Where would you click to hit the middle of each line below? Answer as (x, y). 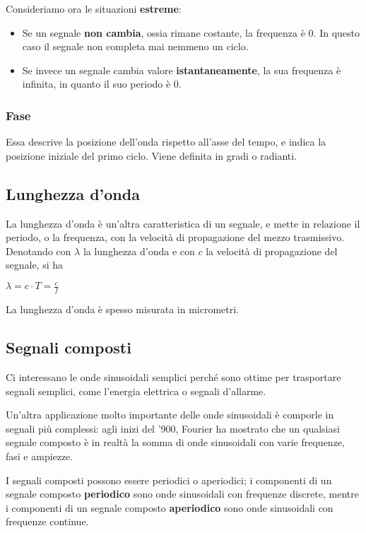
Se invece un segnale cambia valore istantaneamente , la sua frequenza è (182, 70)
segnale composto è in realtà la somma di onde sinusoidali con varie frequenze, (175, 442)
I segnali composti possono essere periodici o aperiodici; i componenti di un (169, 480)
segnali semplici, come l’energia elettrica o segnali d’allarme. (136, 391)
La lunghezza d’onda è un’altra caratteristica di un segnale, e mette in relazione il (183, 223)
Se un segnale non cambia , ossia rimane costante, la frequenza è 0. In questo (191, 32)
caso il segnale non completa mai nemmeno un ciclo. (135, 46)
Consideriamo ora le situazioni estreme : (94, 8)
